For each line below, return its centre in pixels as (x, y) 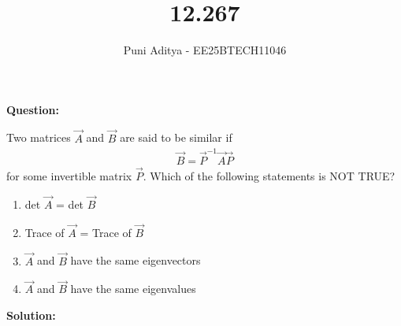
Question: (33, 109)
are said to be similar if (176, 137)
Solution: (31, 315)
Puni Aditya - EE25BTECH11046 (205, 50)
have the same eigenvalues (133, 289)
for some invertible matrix (69, 176)
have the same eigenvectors (136, 260)
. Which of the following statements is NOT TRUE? (269, 176)
